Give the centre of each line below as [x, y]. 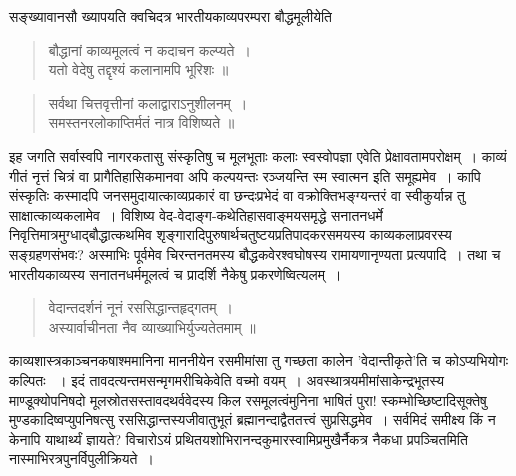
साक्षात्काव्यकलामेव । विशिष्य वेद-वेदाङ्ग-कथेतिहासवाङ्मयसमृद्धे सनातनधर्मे [196, 214]
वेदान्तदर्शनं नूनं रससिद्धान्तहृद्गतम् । [140, 307]
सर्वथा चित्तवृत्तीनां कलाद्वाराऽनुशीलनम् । [148, 102]
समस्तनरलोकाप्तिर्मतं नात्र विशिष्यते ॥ [141, 122]
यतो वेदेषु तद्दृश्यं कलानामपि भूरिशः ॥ [138, 69]
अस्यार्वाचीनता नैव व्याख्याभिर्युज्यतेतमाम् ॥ [152, 326]
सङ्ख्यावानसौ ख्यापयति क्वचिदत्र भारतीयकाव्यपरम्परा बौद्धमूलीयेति [171, 16]
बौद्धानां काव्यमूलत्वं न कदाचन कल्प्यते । [149, 49]
